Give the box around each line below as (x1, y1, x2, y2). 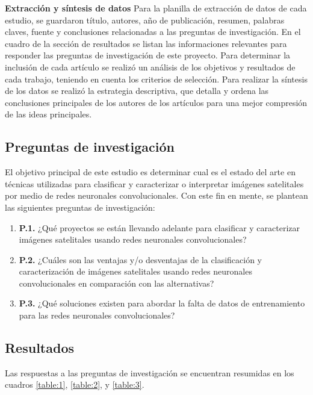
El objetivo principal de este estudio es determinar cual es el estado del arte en (5, 166, 296, 178)
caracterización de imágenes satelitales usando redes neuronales (19, 265, 252, 278)
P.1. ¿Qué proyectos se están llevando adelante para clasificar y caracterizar (19, 221, 300, 234)
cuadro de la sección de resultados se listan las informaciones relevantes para (5, 37, 287, 49)
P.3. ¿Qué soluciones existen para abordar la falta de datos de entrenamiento (19, 297, 305, 309)
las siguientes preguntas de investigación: (5, 201, 155, 213)
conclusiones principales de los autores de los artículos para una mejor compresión (5, 96, 308, 108)
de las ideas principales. (5, 108, 92, 120)
